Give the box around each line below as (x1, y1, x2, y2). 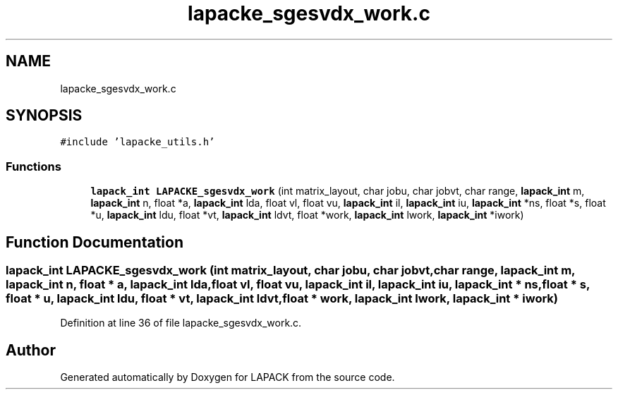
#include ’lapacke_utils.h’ (60, 136, 215, 148)
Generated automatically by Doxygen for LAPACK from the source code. (60, 371, 395, 384)
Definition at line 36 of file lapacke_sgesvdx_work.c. (60, 317, 302, 329)
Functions (6, 159, 61, 174)
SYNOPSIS (6, 107, 83, 125)
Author (6, 341, 56, 359)
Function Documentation (6, 233, 183, 251)
